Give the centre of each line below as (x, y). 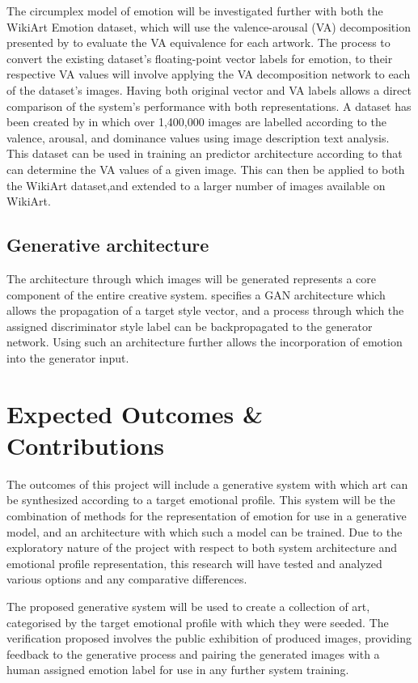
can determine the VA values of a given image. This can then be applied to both (206, 169)
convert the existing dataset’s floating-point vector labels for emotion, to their (200, 58)
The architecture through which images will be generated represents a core (192, 278)
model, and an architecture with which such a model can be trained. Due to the (205, 531)
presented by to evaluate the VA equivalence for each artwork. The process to (198, 42)
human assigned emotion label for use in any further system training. (178, 670)
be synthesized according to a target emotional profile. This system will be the (201, 500)
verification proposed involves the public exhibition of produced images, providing (209, 638)
